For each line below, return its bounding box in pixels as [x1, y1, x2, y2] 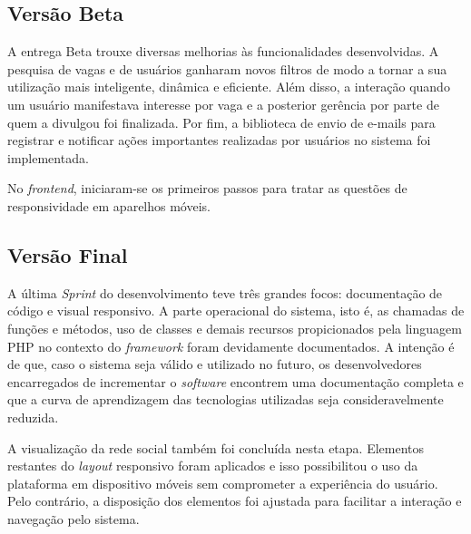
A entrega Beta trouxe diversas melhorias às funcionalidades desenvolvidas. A [7, 42, 439, 61]
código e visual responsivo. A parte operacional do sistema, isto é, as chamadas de [7, 301, 465, 320]
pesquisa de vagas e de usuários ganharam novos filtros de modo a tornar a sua [7, 59, 447, 78]
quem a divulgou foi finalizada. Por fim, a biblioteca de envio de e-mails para [7, 112, 436, 131]
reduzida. [7, 407, 59, 426]
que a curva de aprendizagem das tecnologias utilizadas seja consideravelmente [7, 390, 444, 409]
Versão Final [7, 240, 128, 268]
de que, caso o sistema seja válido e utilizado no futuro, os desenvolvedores [7, 354, 422, 374]
